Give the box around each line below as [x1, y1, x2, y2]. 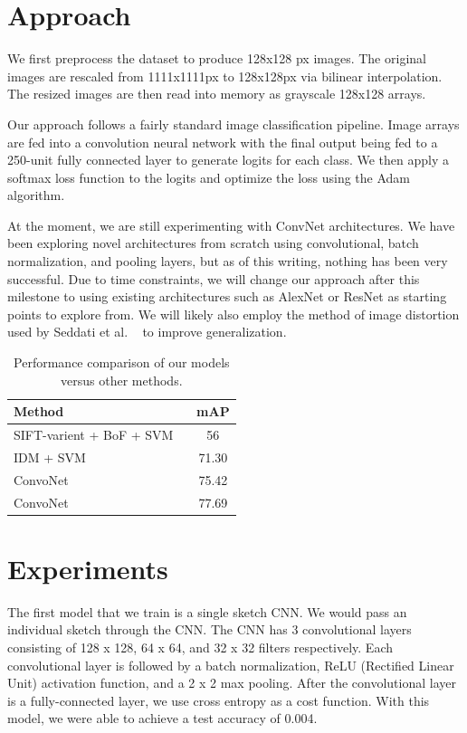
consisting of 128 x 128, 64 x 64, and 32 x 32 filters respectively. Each [7, 638, 394, 656]
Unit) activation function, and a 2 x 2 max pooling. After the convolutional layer [7, 673, 456, 692]
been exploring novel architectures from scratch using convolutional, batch [7, 233, 419, 252]
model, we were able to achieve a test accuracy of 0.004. [7, 709, 318, 728]
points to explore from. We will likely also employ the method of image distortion [7, 304, 460, 323]
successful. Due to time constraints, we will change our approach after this [7, 269, 420, 288]
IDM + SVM [14, 447, 86, 466]
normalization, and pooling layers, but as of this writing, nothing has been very [7, 252, 448, 271]
